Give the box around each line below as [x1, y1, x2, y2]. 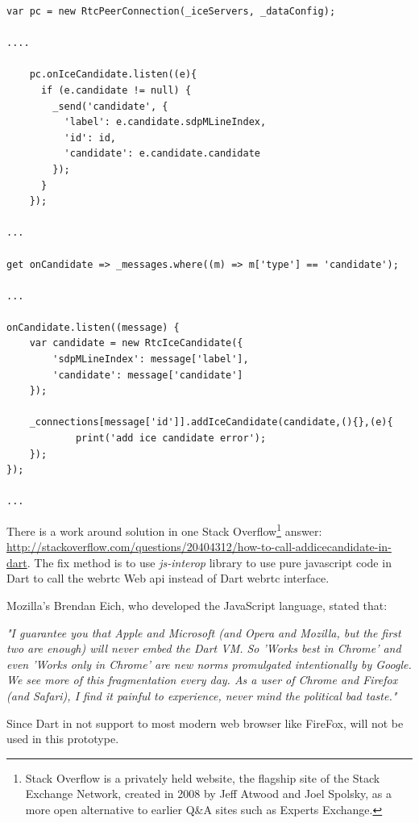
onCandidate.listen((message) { [6, 321, 180, 333]
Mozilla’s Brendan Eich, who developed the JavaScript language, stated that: [6, 597, 388, 614]
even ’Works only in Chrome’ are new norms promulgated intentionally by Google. [6, 655, 412, 672]
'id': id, [64, 132, 117, 144]
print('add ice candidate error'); [75, 432, 267, 445]
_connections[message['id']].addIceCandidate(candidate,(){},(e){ [29, 416, 393, 428]
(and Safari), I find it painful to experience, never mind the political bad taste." [6, 687, 397, 704]
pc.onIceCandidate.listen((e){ [29, 69, 197, 81]
